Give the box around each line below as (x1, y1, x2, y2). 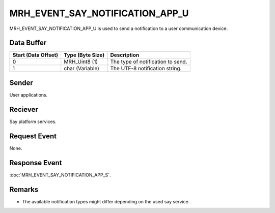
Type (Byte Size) (64, 51, 105, 58)
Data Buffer (9, 39, 47, 47)
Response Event (9, 158, 62, 167)
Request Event (9, 132, 57, 140)
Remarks (9, 185, 39, 194)
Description (110, 51, 140, 58)
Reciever (9, 105, 38, 114)
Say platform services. (9, 118, 57, 125)
